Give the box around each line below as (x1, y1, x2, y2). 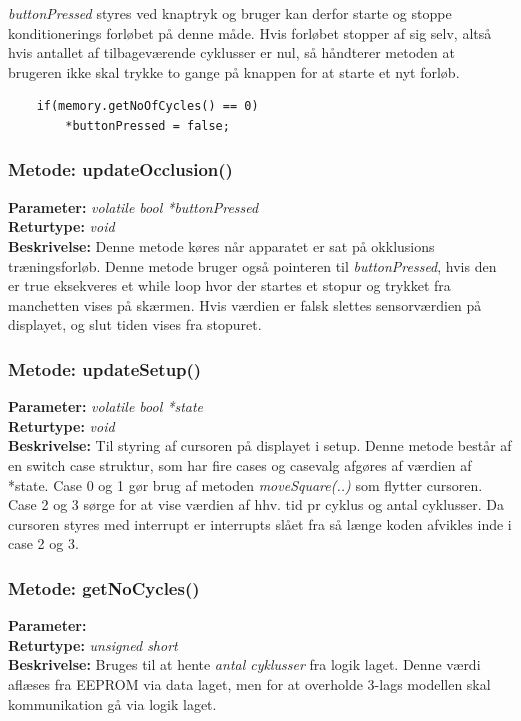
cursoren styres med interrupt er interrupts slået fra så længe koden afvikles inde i (8, 513, 512, 534)
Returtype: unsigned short (8, 634, 178, 655)
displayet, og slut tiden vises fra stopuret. (8, 314, 262, 335)
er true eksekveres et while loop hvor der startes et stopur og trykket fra (8, 275, 451, 296)
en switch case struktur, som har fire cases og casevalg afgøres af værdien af (8, 454, 472, 475)
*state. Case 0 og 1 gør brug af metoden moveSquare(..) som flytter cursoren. (8, 474, 483, 495)
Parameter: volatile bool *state (8, 396, 204, 417)
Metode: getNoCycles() (8, 575, 200, 600)
